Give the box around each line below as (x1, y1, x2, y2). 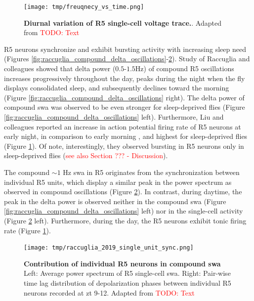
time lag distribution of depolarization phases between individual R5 (24, 277, 231, 288)
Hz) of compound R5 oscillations (135, 63, 234, 74)
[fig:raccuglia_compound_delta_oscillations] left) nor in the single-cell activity (4, 206, 243, 216)
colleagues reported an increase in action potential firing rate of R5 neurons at (4, 121, 241, 131)
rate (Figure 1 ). (4, 225, 51, 235)
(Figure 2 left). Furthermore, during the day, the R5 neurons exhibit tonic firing (4, 215, 247, 225)
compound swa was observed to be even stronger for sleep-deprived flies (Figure (4, 102, 245, 112)
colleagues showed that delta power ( (4, 63, 116, 74)
